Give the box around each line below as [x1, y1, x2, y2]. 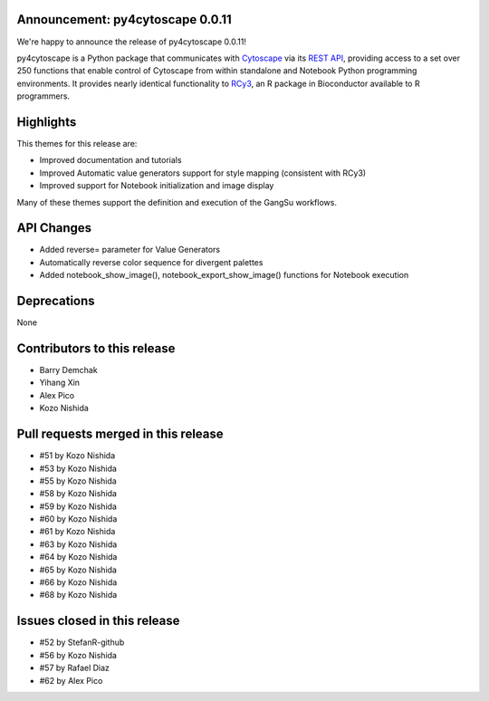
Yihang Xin [39, 377, 81, 389]
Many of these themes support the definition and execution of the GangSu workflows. [16, 197, 337, 207]
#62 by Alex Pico [39, 675, 103, 686]
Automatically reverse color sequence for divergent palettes [39, 256, 264, 267]
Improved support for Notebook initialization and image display [39, 180, 274, 191]
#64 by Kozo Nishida [39, 552, 118, 562]
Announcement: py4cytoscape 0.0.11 [16, 12, 233, 27]
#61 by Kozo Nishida [39, 526, 116, 537]
